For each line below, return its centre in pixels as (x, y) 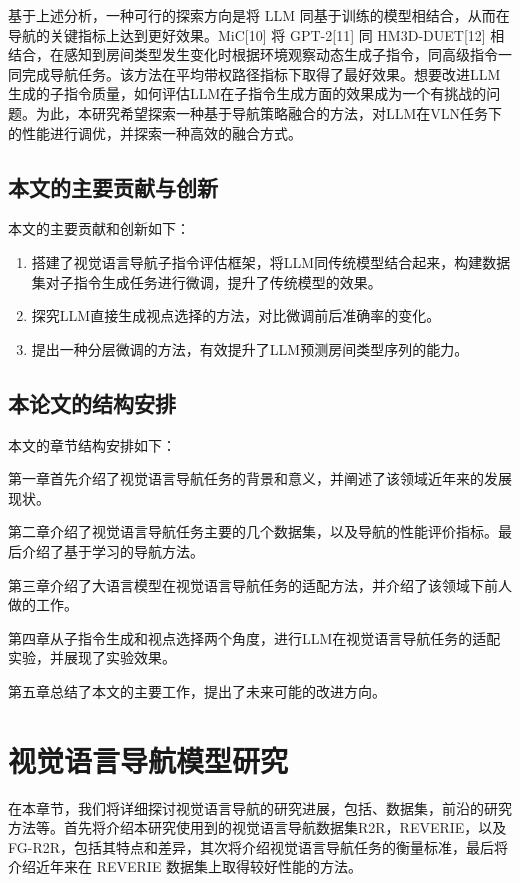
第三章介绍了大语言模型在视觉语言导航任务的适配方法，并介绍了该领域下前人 (260, 584)
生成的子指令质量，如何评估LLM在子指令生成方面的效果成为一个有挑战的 (247, 93)
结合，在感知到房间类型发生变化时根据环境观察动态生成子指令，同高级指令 (253, 54)
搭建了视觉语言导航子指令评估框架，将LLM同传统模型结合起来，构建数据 (271, 261)
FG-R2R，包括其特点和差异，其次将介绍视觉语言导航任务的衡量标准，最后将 (258, 846)
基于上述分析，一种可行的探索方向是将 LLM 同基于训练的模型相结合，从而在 (259, 15)
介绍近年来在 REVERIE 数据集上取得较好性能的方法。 (185, 866)
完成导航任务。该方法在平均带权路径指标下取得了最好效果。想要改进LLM (261, 73)
